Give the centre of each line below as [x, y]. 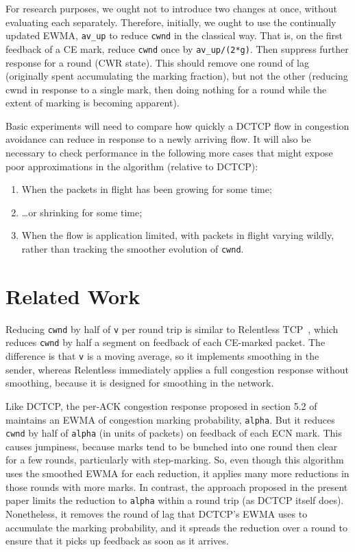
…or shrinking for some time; [82, 212]
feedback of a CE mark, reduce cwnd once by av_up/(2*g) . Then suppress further [177, 48]
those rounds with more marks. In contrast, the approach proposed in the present [177, 486]
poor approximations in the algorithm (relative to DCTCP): [132, 166]
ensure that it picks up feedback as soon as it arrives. [117, 541]
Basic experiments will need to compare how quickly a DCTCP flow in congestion [177, 125]
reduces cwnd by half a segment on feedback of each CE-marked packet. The [166, 342]
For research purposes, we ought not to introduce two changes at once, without [172, 8]
